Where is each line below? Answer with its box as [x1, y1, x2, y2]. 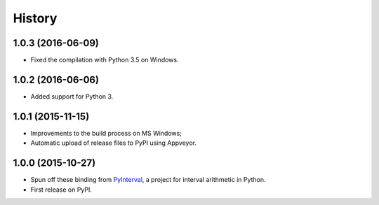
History [13, 10, 58, 26]
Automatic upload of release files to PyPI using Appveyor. [30, 139, 197, 147]
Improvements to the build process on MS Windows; [30, 129, 182, 137]
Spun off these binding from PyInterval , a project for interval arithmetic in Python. [30, 176, 266, 184]
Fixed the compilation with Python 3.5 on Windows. [30, 56, 179, 64]
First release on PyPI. [30, 185, 93, 194]
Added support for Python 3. [30, 92, 114, 101]
